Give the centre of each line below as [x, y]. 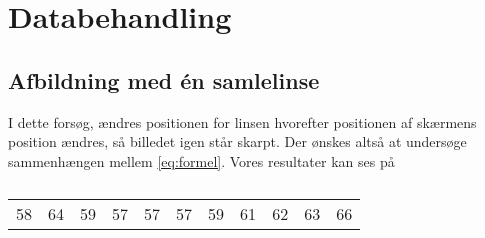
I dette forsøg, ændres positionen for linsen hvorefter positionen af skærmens [242, 121]
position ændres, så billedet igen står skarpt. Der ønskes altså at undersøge [237, 141]
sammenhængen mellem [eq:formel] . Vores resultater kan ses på [201, 160]
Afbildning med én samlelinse [164, 79]
